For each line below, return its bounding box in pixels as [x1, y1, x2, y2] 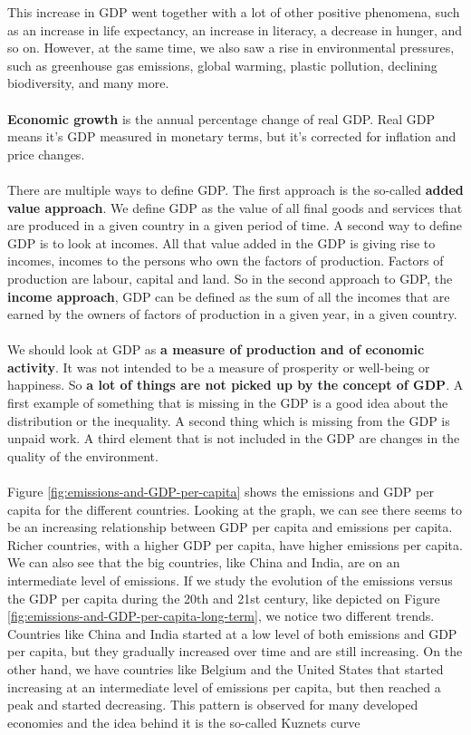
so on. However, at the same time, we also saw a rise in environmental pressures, [7, 38, 455, 57]
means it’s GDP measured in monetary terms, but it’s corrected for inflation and [7, 127, 457, 146]
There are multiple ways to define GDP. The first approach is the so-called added [7, 179, 464, 198]
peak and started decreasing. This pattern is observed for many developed [7, 695, 418, 714]
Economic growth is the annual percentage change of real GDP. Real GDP [7, 109, 436, 128]
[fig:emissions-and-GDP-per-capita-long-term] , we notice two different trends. [7, 606, 435, 625]
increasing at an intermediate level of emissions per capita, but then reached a [7, 677, 441, 696]
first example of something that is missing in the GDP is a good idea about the [7, 393, 448, 412]
